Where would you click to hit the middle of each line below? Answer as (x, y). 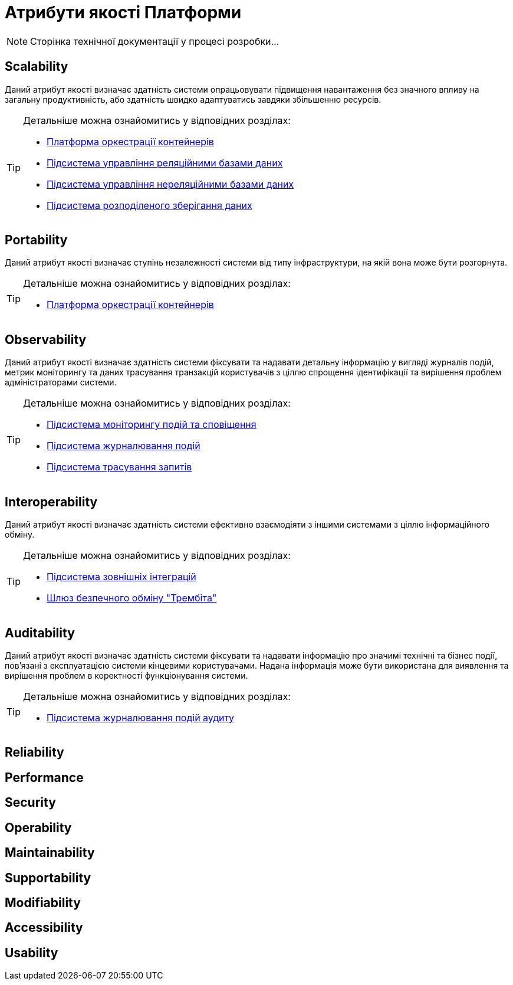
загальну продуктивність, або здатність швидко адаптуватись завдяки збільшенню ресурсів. (193, 99)
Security (30, 803)
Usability (32, 953)
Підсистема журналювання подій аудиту (141, 717)
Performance (44, 777)
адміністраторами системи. (61, 382)
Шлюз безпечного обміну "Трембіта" (132, 598)
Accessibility (44, 928)
